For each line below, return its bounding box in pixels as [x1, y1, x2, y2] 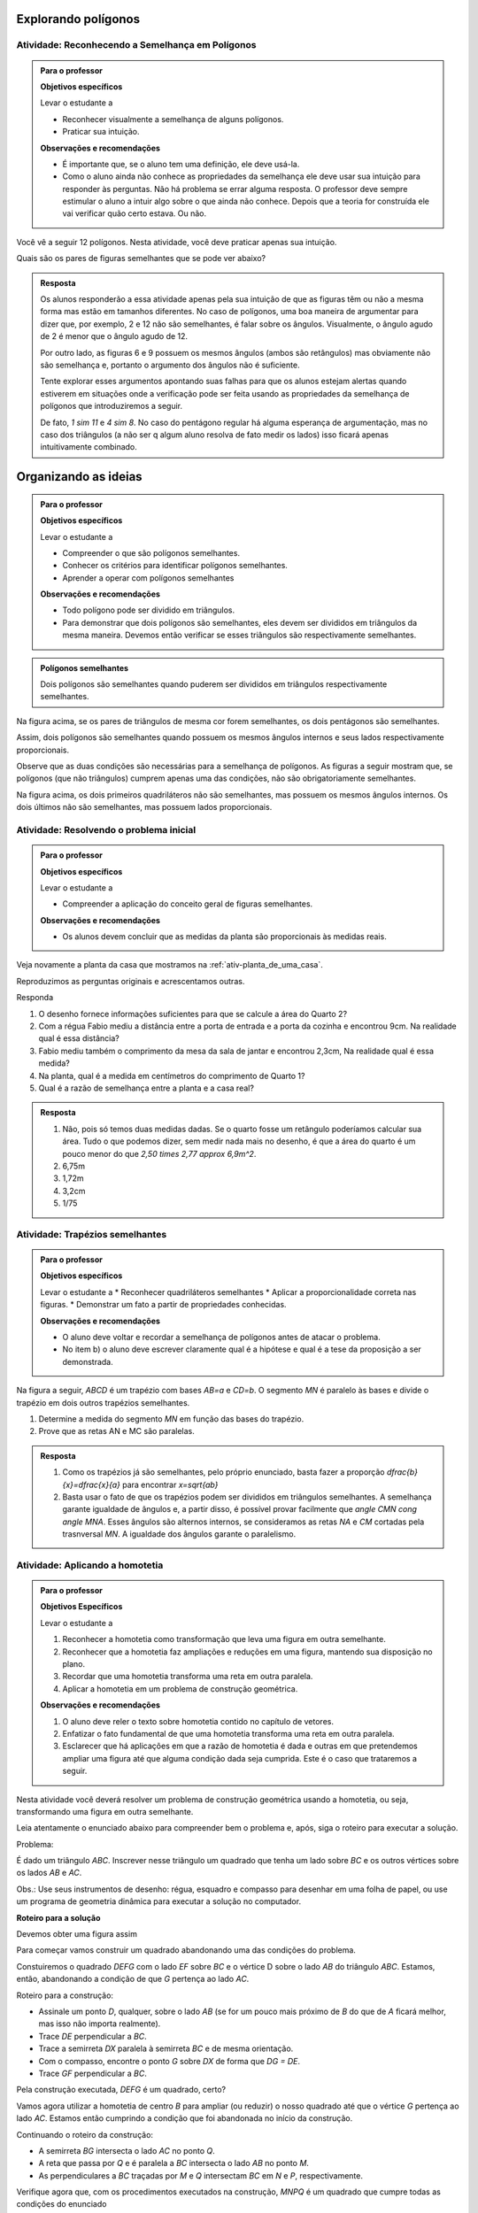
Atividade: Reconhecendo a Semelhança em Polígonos [16, 39, 257, 51]
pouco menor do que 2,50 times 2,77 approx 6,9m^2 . [62, 1148, 257, 1159]
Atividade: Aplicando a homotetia [16, 1559, 164, 1571]
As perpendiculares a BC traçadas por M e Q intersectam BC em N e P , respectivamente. [38, 2170, 363, 2181]
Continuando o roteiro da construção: [16, 2129, 154, 2140]
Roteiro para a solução [16, 1912, 101, 1923]
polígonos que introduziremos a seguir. [40, 401, 183, 412]
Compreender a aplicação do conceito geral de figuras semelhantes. [62, 898, 313, 909]
